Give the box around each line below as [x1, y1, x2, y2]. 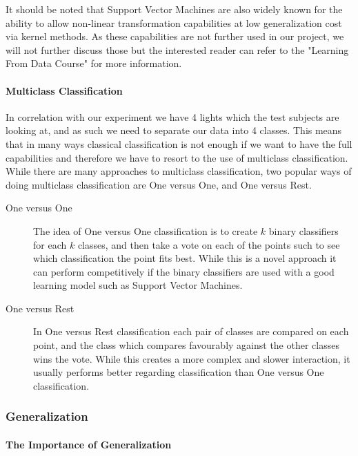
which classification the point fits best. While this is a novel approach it [33, 251, 337, 265]
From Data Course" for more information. [6, 56, 182, 70]
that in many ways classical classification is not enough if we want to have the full [6, 136, 352, 151]
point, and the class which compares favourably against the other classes [33, 338, 339, 352]
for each [33, 237, 67, 251]
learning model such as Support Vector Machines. [33, 278, 243, 292]
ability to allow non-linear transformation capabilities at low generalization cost [6, 15, 342, 30]
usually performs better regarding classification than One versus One [33, 365, 324, 379]
